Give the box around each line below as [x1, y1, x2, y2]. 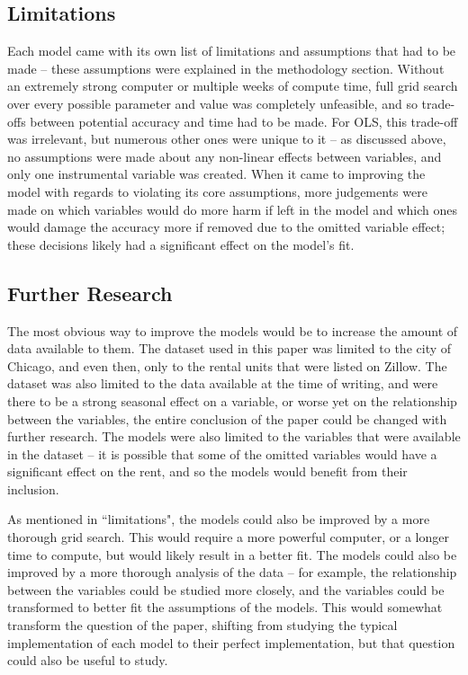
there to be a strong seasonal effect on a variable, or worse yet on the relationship [7, 391, 457, 410]
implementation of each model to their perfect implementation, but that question [7, 633, 455, 652]
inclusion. [7, 479, 59, 498]
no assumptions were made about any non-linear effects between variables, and [7, 147, 442, 165]
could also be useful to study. [7, 651, 168, 670]
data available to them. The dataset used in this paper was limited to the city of [7, 339, 452, 358]
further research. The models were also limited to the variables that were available [7, 427, 461, 446]
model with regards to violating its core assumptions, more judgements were [7, 182, 427, 200]
